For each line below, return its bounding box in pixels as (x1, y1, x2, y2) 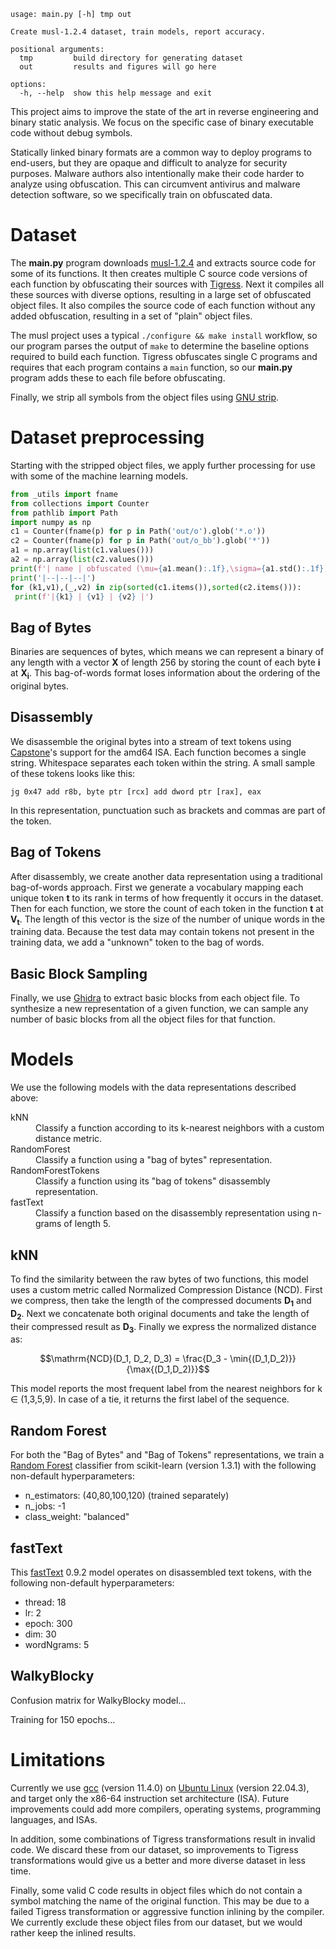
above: (10, 1092, 39, 1104)
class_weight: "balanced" (24, 1511, 130, 1523)
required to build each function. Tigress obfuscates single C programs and (10, 350, 318, 362)
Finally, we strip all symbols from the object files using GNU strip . (10, 391, 280, 403)
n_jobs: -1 (24, 1500, 66, 1512)
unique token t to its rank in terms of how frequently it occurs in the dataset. (10, 891, 324, 904)
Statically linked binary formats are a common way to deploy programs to (10, 146, 312, 158)
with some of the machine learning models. (10, 470, 189, 482)
